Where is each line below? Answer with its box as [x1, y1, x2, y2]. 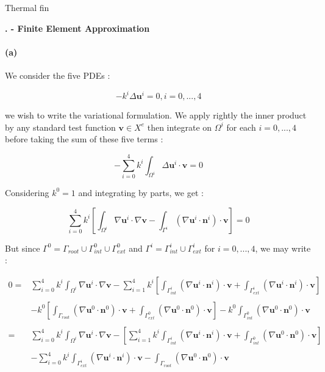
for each [226, 120, 256, 133]
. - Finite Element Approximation [5, 21, 150, 34]
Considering [5, 186, 49, 199]
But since [5, 241, 40, 254]
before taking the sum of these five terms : [5, 133, 163, 145]
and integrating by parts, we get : [78, 186, 204, 199]
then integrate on [147, 120, 212, 133]
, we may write [255, 241, 311, 254]
